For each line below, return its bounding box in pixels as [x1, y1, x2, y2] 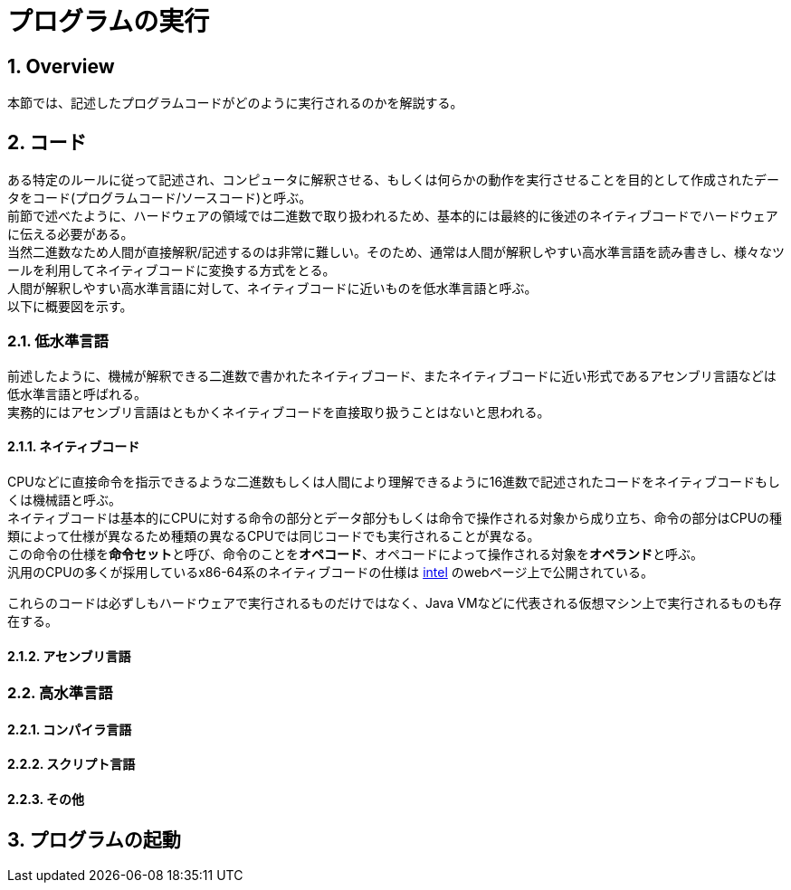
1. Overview [7, 54, 115, 78]
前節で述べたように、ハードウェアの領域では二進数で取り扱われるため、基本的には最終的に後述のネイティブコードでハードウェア [7, 208, 778, 224]
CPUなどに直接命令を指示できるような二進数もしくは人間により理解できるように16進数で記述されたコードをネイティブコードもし [7, 473, 780, 489]
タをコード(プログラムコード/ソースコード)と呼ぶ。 [7, 190, 312, 206]
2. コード [7, 130, 87, 154]
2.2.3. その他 [7, 791, 84, 808]
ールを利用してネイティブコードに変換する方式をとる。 [7, 262, 336, 279]
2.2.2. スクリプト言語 [7, 756, 136, 772]
